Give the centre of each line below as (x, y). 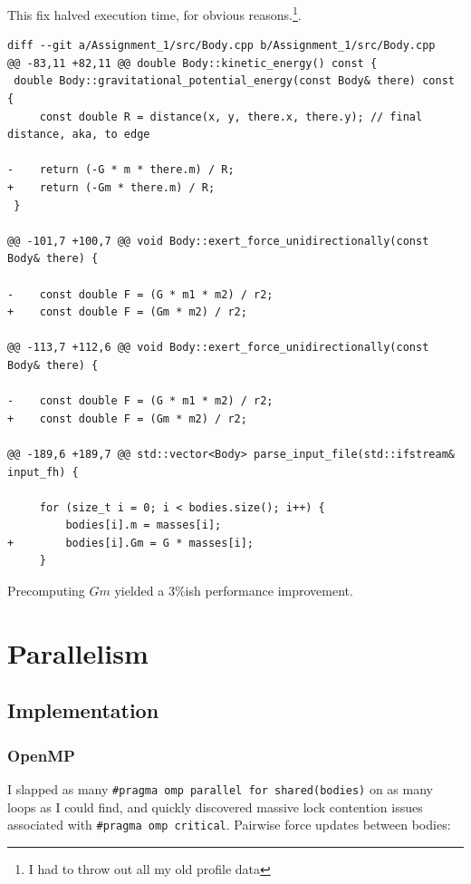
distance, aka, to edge (79, 135)
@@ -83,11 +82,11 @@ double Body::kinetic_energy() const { (192, 63)
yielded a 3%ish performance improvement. (234, 591)
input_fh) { (43, 472)
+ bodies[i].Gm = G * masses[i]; (131, 543)
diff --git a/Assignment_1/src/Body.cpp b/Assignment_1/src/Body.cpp (221, 46)
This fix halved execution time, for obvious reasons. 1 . (154, 13)
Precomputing (46, 591)
